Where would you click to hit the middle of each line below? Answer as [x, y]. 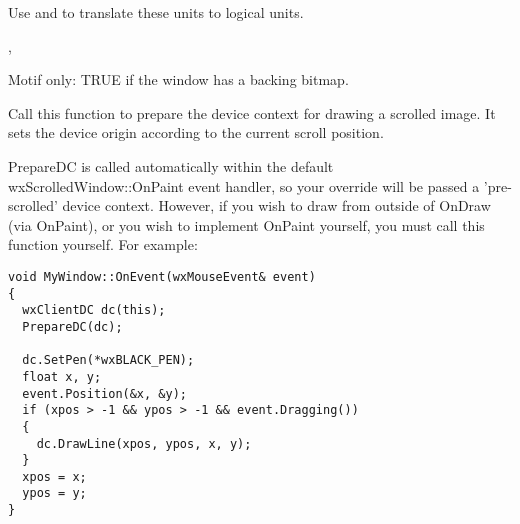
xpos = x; [54, 476]
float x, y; [62, 376]
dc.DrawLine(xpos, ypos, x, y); [144, 443]
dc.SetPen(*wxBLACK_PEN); [108, 360]
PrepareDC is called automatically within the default [171, 165]
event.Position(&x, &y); [104, 393]
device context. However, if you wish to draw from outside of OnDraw [276, 205]
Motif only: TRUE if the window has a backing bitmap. [178, 79]
